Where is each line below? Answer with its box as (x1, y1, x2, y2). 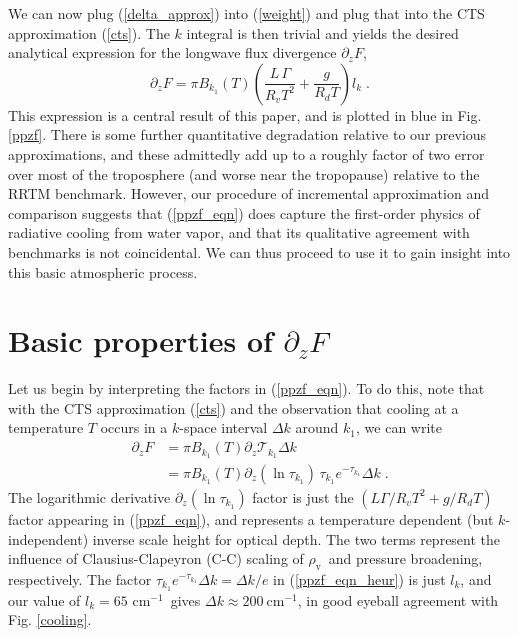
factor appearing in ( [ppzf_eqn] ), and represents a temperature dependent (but (8, 508, 494, 529)
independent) (8, 528, 89, 549)
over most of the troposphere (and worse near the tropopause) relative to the (8, 163, 480, 184)
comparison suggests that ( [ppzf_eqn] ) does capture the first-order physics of (8, 202, 480, 223)
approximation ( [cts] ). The (8, 22, 170, 43)
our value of (8, 589, 81, 610)
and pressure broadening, (328, 548, 483, 569)
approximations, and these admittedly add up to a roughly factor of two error (8, 143, 485, 164)
